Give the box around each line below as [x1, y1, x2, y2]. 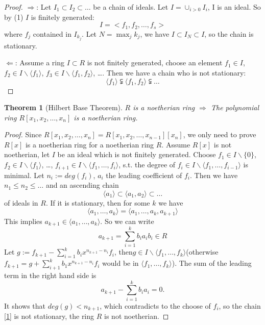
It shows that [4, 300, 46, 311]
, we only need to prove [183, 129, 256, 140]
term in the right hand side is [4, 269, 97, 280]
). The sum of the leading [172, 258, 252, 268]
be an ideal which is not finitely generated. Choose [57, 149, 216, 160]
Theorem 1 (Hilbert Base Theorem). [4, 102, 123, 113]
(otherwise [186, 246, 219, 257]
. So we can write [100, 215, 154, 226]
